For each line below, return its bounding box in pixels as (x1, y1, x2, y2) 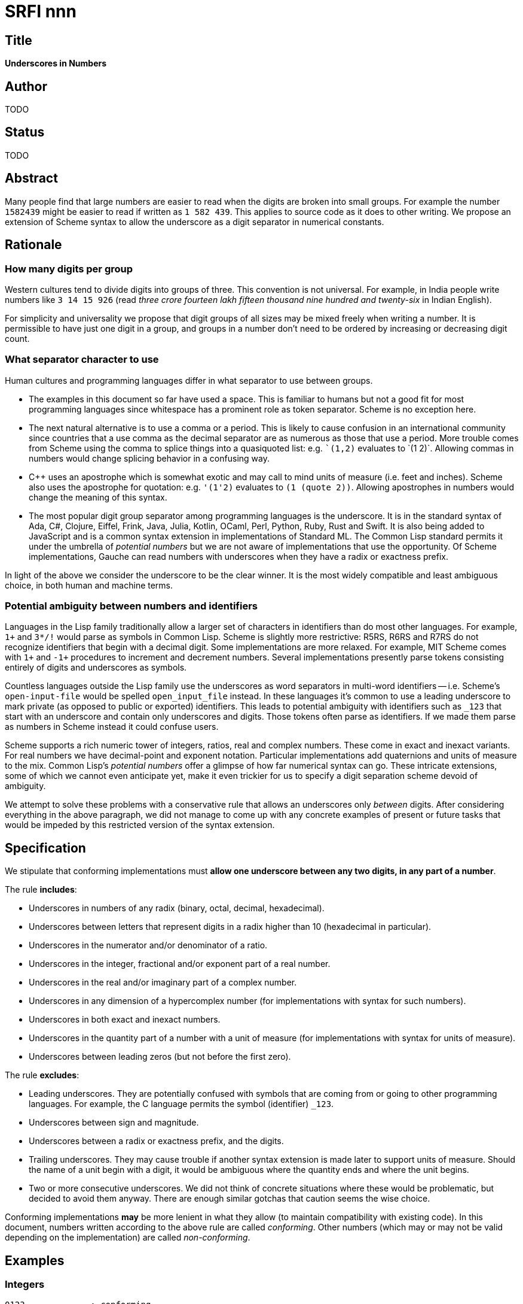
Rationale (5, 237, 62, 253)
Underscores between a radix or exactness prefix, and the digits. (29, 1136, 284, 1147)
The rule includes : (5, 884, 77, 895)
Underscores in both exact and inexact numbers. (29, 1014, 221, 1025)
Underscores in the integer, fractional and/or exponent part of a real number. (29, 959, 331, 969)
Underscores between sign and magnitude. (29, 1117, 199, 1128)
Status (5, 125, 45, 140)
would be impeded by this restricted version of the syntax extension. (5, 820, 275, 830)
